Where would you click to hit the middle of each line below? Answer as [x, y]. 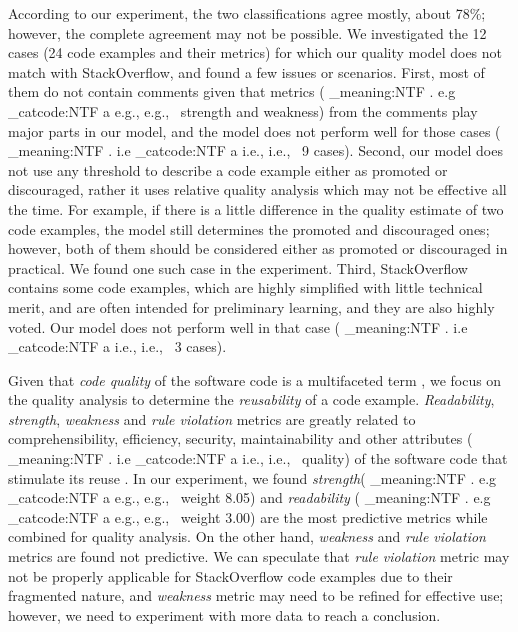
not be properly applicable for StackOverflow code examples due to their [230, 575]
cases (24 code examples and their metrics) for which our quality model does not [255, 52]
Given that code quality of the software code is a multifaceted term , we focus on [255, 379]
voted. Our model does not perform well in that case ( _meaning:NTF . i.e [238, 326]
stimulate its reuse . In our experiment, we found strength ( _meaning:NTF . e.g [252, 477]
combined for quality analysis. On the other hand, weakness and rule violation [247, 536]
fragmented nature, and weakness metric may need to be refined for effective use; [256, 595]
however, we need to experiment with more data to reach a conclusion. [224, 614]
